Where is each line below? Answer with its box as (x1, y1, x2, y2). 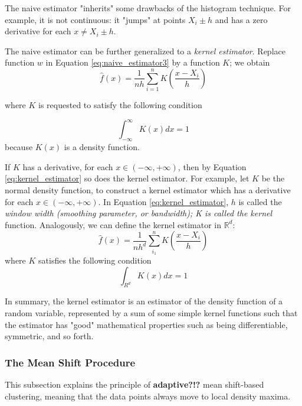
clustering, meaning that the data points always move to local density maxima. (5, 389, 291, 402)
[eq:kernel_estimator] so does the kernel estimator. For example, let (5, 172, 250, 184)
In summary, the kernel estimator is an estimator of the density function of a (5, 295, 283, 307)
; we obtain (229, 56, 270, 69)
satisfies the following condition (38, 254, 152, 267)
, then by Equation (178, 160, 247, 173)
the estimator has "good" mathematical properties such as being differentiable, (5, 318, 288, 330)
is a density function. (64, 141, 140, 153)
